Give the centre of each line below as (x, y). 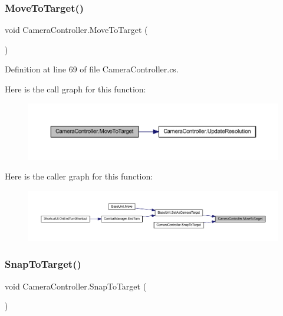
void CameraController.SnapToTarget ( (76, 286)
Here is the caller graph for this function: (79, 176)
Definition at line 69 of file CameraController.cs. (92, 69)
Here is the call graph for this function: (75, 89)
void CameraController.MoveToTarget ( (76, 30)
